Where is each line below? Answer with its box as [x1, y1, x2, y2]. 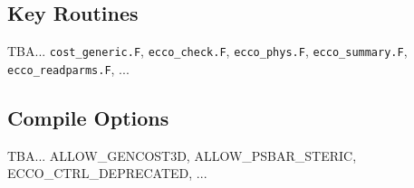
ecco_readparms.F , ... [7, 59, 130, 78]
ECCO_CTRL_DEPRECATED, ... [7, 164, 207, 183]
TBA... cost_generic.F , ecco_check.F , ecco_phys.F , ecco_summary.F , [7, 42, 408, 61]
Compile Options [7, 103, 169, 131]
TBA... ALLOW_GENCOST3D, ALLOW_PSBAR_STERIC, [7, 146, 357, 164]
